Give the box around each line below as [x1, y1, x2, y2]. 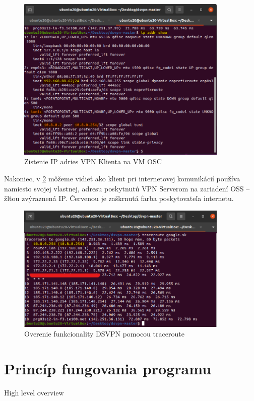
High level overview [4, 387, 64, 398]
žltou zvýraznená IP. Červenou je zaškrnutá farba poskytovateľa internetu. [4, 193, 234, 204]
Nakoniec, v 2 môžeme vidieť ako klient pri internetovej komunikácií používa [4, 173, 240, 183]
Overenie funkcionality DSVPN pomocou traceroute [24, 328, 184, 339]
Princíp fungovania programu [4, 358, 212, 379]
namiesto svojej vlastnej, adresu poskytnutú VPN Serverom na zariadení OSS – [4, 183, 250, 193]
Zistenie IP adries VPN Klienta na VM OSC [24, 156, 162, 167]
